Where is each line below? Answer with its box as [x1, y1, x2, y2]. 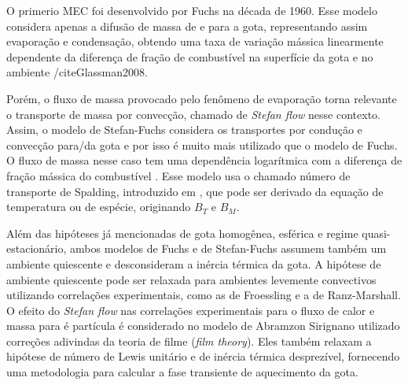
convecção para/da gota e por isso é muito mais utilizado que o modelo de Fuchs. [6, 136, 398, 153]
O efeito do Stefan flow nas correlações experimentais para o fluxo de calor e [6, 302, 375, 318]
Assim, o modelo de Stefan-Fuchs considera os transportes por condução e [6, 121, 362, 138]
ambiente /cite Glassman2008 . [6, 64, 148, 80]
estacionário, [6, 240, 67, 257]
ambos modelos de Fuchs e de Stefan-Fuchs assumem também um [70, 240, 387, 257]
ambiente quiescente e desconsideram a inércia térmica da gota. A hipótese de [6, 255, 381, 272]
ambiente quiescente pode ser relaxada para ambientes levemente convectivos [6, 271, 377, 287]
